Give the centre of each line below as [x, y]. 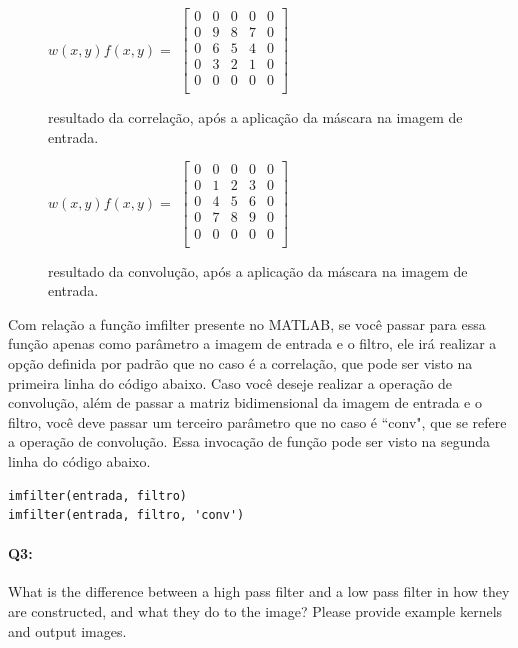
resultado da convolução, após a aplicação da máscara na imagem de [258, 270]
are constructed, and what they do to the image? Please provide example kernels [255, 611]
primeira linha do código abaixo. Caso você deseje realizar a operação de [230, 382]
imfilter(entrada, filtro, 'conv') [126, 515]
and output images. [67, 630]
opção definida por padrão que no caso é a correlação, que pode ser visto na [240, 362]
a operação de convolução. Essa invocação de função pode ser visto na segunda [249, 441]
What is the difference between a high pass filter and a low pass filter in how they [259, 591]
